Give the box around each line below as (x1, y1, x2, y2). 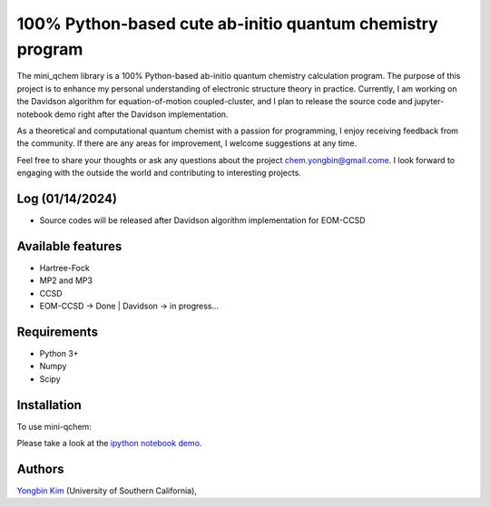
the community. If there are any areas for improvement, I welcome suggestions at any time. (16, 138, 358, 149)
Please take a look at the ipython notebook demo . (16, 438, 202, 449)
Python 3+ (39, 347, 79, 358)
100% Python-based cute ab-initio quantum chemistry (16, 14, 439, 34)
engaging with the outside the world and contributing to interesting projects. (16, 168, 301, 179)
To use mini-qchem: (16, 421, 93, 432)
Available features (16, 239, 122, 254)
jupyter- (414, 96, 445, 107)
